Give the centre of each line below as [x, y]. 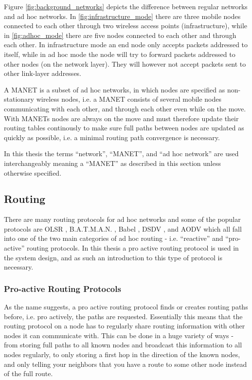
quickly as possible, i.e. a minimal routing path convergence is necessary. [112, 137]
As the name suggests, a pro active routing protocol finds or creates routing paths [126, 307]
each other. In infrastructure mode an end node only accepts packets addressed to [126, 45]
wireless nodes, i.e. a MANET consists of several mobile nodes [129, 99]
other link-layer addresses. [43, 73]
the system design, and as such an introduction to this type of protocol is [113, 257]
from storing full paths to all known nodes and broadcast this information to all [123, 345]
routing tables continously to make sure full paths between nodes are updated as [124, 128]
